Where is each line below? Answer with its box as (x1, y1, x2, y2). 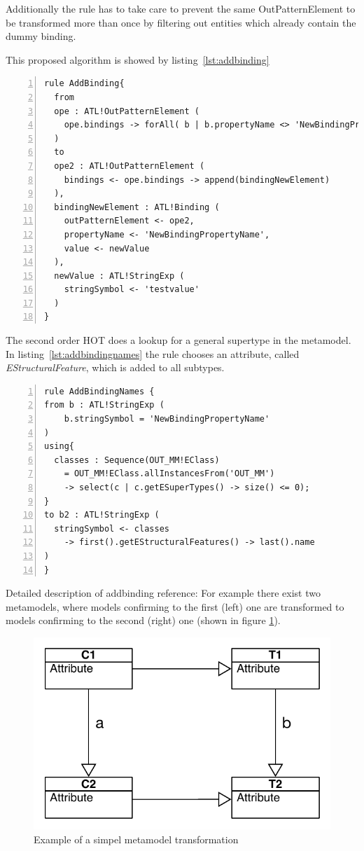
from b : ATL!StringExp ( (44, 400, 164, 410)
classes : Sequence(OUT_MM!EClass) (54, 455, 220, 465)
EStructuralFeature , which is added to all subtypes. (6, 360, 225, 375)
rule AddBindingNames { (44, 386, 155, 396)
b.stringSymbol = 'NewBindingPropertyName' (64, 414, 270, 424)
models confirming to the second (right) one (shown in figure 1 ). (6, 613, 281, 628)
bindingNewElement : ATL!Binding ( (54, 202, 220, 212)
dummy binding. (6, 29, 76, 43)
